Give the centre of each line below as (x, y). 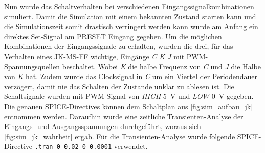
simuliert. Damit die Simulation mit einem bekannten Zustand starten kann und (130, 16)
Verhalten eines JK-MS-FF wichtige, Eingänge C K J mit (94, 56)
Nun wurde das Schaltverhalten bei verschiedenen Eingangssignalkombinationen (129, 6)
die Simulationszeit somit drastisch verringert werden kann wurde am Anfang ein (131, 26)
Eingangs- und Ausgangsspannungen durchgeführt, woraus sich (103, 126)
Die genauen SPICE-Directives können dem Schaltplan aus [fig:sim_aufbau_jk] (129, 106)
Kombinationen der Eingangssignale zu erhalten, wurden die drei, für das (119, 46)
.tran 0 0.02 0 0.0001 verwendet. (91, 146)
